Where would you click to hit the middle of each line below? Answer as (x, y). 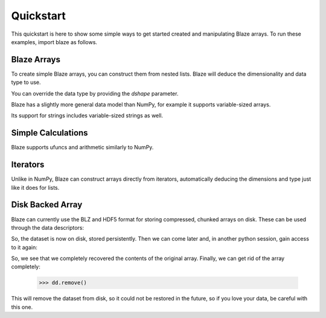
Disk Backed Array (47, 205)
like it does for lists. (35, 187)
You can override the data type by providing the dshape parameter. (95, 93)
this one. (22, 307)
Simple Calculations (50, 133)
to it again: (24, 247)
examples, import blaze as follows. (54, 42)
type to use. (26, 82)
